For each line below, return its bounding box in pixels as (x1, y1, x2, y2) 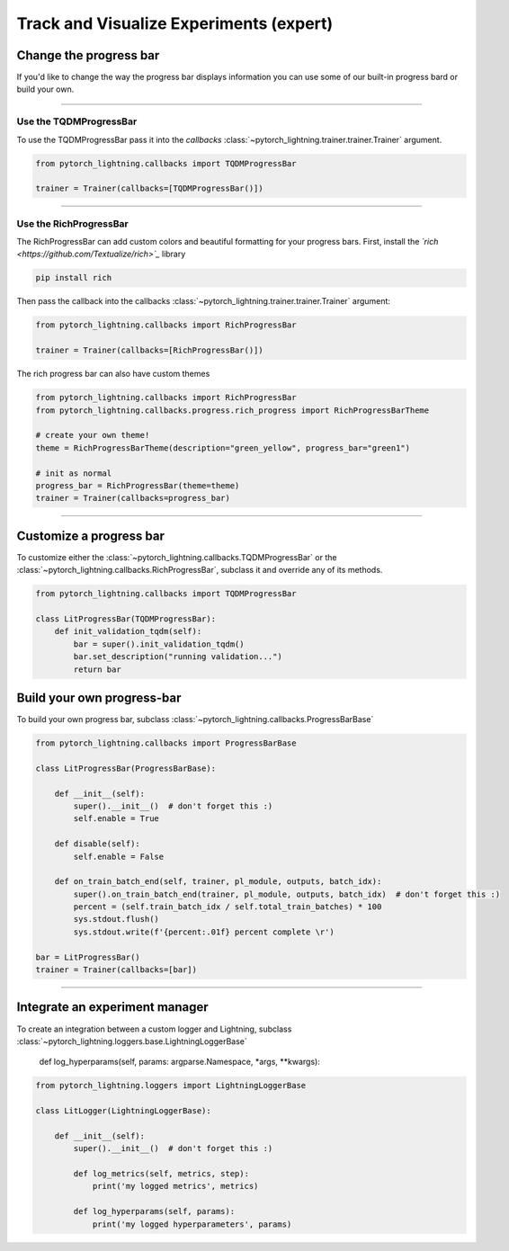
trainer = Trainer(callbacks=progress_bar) (35, 493, 231, 504)
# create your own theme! (35, 430, 150, 441)
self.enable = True (73, 814, 159, 824)
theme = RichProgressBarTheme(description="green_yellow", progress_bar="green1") (35, 442, 411, 453)
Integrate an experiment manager (16, 999, 209, 1015)
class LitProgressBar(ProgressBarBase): (35, 763, 216, 773)
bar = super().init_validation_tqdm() (73, 639, 245, 649)
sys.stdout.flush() (73, 914, 159, 925)
